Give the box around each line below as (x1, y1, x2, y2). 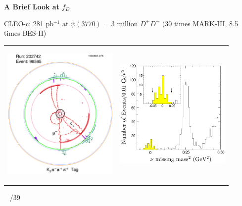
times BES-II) (4, 28, 47, 38)
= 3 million (103, 18, 138, 28)
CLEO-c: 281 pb (4, 18, 53, 28)
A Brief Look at (4, 1, 59, 11)
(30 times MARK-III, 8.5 (162, 18, 238, 28)
